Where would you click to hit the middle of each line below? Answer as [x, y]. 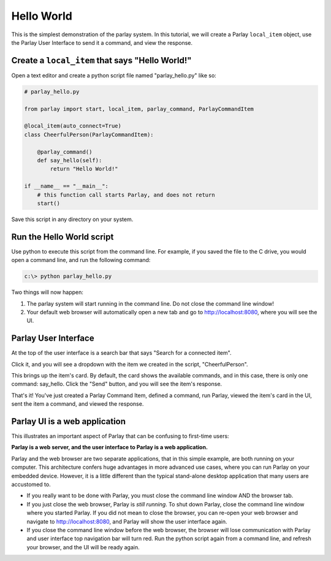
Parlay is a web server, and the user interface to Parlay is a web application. [110, 447]
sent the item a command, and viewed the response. [78, 404]
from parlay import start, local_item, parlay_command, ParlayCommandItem [139, 109]
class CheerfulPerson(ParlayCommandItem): [89, 134]
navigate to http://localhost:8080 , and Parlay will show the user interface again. [127, 521]
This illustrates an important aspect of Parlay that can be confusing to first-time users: [120, 436]
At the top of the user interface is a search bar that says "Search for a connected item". [121, 353]
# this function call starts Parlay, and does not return [126, 195]
